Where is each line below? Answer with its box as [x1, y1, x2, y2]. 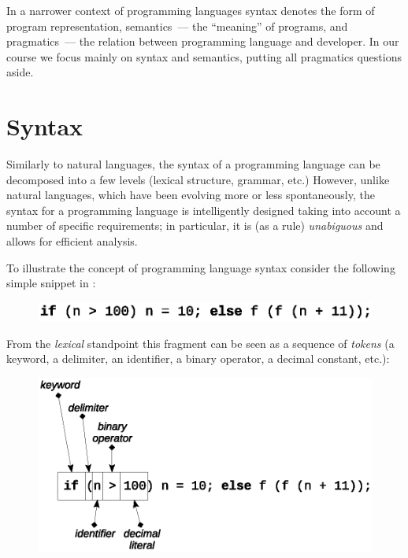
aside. [6, 64, 34, 80]
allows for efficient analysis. [6, 233, 138, 249]
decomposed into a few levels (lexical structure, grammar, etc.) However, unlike [6, 171, 390, 187]
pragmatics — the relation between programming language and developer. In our [6, 33, 399, 50]
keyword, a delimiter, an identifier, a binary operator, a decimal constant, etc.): [6, 350, 390, 367]
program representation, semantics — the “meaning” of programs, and [6, 17, 348, 34]
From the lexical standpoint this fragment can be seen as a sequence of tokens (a [6, 334, 395, 351]
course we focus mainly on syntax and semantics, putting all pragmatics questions [6, 48, 402, 65]
